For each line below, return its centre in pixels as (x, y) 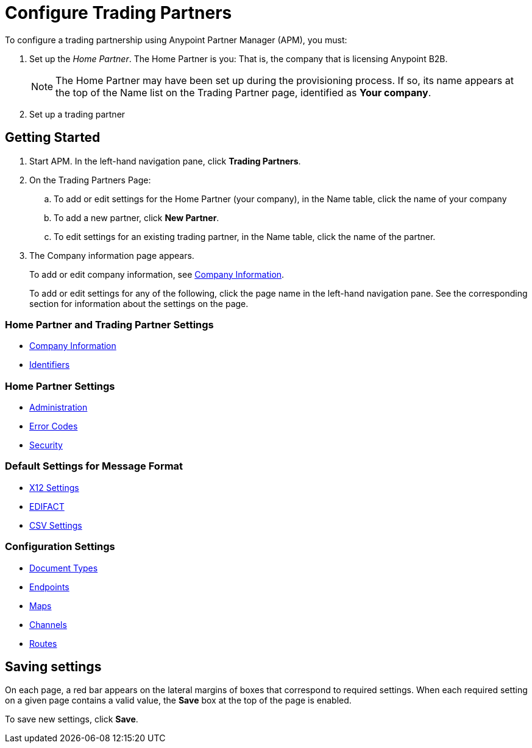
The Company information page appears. (112, 255)
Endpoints (49, 587)
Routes (43, 643)
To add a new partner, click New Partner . (137, 217)
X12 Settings (54, 487)
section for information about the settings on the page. (139, 303)
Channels (48, 624)
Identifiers (50, 365)
